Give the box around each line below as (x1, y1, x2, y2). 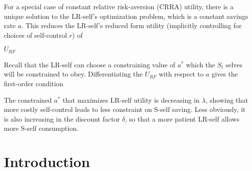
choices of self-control (4, 30, 67, 40)
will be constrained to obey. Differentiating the (4, 69, 143, 79)
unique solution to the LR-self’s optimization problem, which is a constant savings (4, 11, 248, 21)
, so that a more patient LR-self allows (125, 113, 239, 124)
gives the (211, 69, 238, 79)
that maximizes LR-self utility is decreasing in (63, 94, 200, 105)
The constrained (4, 94, 52, 105)
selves (225, 59, 243, 69)
